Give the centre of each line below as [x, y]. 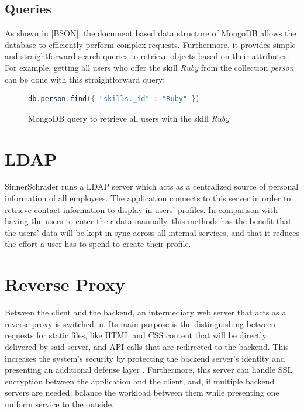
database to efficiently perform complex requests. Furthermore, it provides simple [150, 44]
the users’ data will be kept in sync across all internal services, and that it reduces [152, 232]
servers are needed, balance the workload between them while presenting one [142, 392]
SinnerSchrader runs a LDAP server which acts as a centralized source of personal [152, 186]
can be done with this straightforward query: [85, 79]
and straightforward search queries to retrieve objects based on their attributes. [147, 56]
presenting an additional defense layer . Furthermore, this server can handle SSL [149, 370]
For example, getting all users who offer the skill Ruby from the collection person [149, 67]
